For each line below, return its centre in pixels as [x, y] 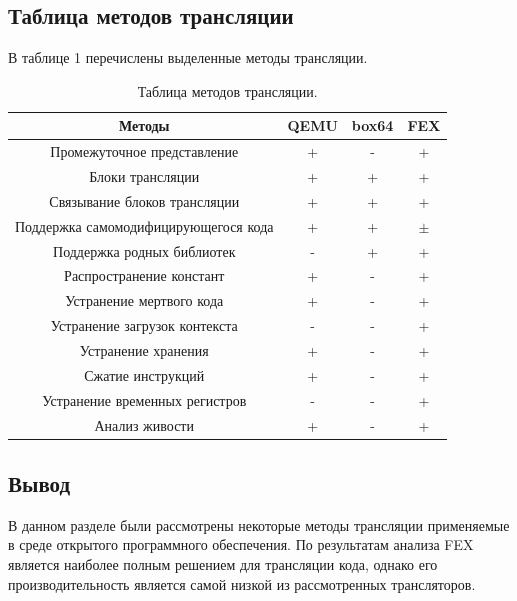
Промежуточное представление [144, 151]
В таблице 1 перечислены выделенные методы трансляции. [188, 57]
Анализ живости [144, 424]
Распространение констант [144, 275]
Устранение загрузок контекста [144, 325]
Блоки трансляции [144, 176]
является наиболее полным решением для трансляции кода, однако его [223, 564]
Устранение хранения [144, 349]
